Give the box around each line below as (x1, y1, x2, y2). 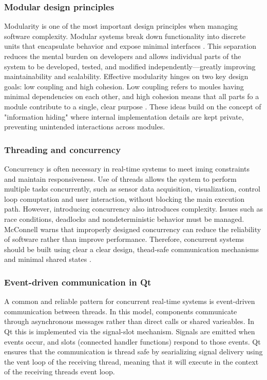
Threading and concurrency (4, 143, 121, 156)
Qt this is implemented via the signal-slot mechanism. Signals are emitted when (4, 326, 255, 336)
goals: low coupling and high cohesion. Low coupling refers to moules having (4, 81, 244, 91)
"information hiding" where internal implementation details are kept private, (4, 111, 244, 122)
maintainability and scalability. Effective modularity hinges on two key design (4, 71, 249, 82)
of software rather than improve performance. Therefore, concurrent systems (4, 234, 244, 244)
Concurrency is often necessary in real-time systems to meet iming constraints (4, 163, 250, 174)
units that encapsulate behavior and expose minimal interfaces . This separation (4, 41, 256, 51)
